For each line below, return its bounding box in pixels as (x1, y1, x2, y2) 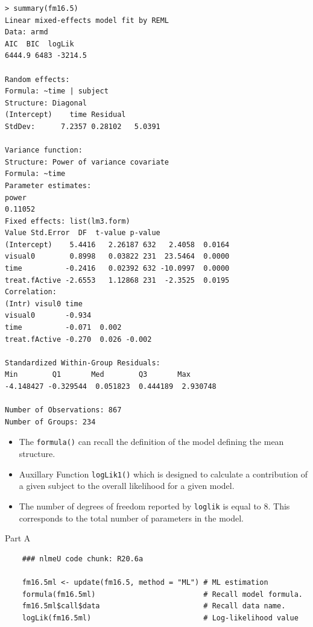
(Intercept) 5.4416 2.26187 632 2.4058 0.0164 (5, 240, 230, 249)
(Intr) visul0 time (5, 299, 83, 308)
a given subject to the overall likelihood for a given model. (19, 479, 235, 492)
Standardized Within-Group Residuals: (5, 358, 160, 367)
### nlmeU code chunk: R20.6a (22, 554, 144, 563)
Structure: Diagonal (5, 98, 87, 107)
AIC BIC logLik (5, 39, 74, 48)
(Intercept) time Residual (5, 110, 126, 119)
